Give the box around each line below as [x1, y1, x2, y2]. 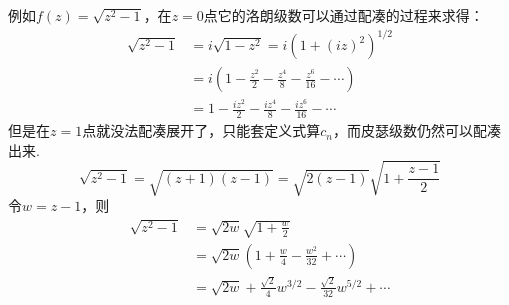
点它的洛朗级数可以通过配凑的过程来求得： [203, 5, 484, 25]
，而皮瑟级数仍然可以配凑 [332, 120, 501, 141]
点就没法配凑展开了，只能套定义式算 [82, 120, 321, 141]
